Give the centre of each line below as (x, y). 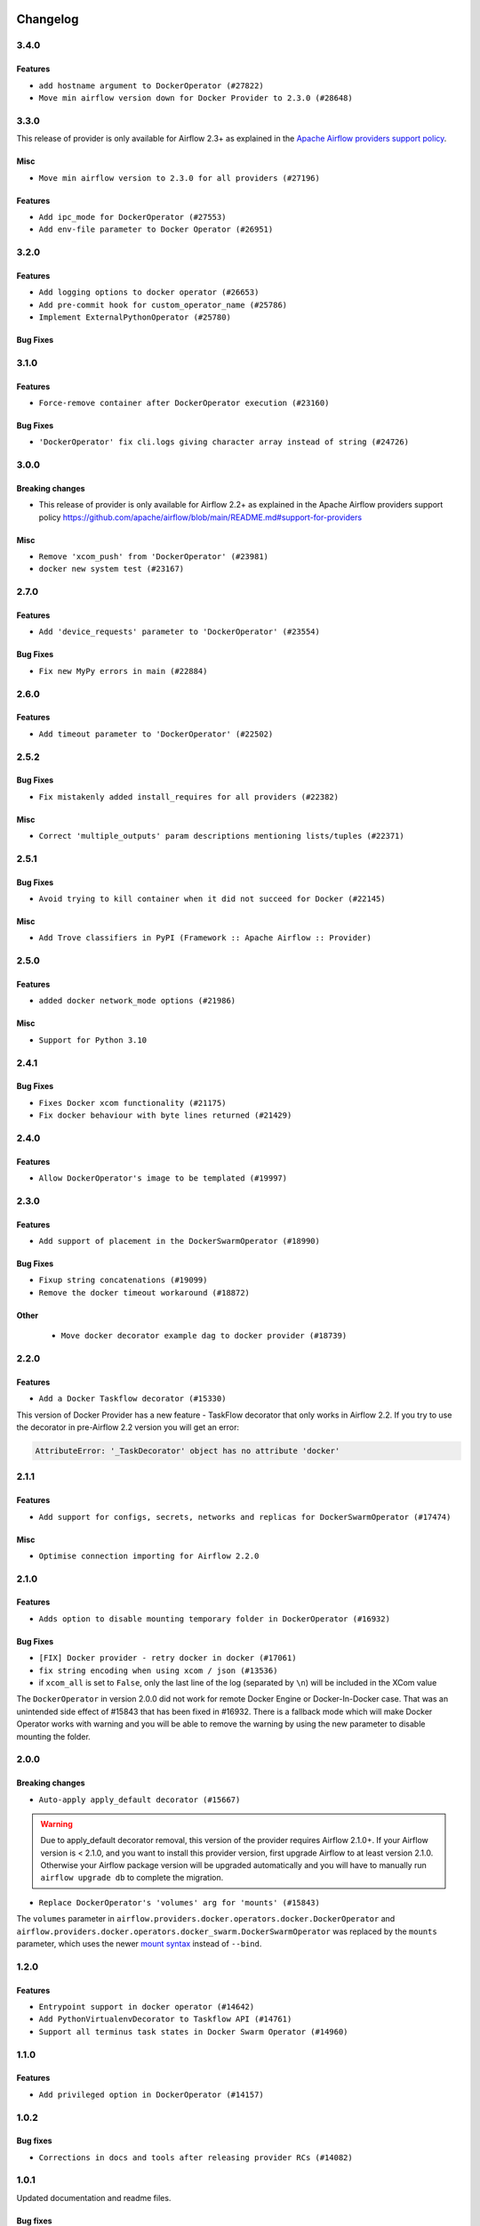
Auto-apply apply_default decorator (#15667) (140, 1799)
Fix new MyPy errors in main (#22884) (123, 671)
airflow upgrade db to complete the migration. (132, 1878)
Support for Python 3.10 (92, 1040)
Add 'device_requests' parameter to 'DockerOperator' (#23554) (179, 632)
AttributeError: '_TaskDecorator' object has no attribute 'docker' (188, 1450)
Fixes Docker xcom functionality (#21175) (132, 1103)
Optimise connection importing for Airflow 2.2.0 (149, 1556)
